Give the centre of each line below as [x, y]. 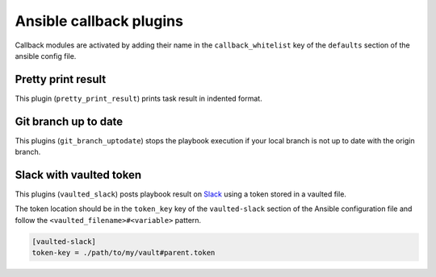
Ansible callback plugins [99, 21]
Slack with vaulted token [78, 174]
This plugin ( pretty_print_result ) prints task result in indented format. [138, 98]
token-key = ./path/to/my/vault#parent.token [124, 253]
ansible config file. [46, 56]
